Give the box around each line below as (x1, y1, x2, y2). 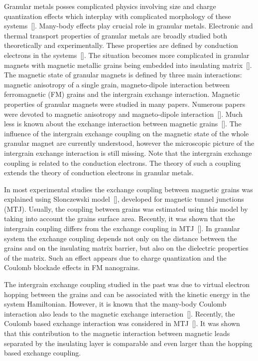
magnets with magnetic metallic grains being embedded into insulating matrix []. (4, 59, 252, 70)
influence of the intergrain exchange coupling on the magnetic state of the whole (4, 128, 249, 138)
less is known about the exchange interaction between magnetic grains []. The (4, 118, 242, 129)
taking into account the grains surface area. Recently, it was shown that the (4, 213, 235, 224)
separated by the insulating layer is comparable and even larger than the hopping (4, 338, 253, 348)
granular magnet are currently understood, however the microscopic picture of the (4, 138, 255, 148)
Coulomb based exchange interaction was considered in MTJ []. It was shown (4, 318, 240, 329)
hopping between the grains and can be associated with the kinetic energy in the (4, 289, 250, 299)
